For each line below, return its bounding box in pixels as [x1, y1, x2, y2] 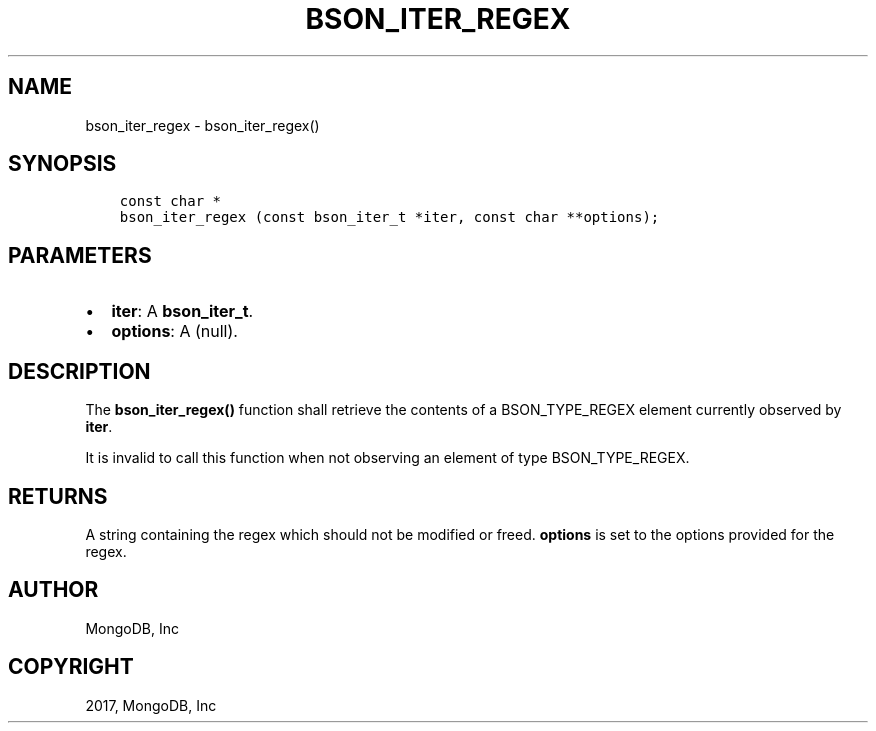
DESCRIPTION [8, 358, 151, 384]
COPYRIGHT [8, 654, 134, 680]
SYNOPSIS [8, 151, 117, 177]
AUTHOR [8, 577, 99, 603]
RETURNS [8, 483, 108, 509]
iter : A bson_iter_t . [111, 301, 254, 322]
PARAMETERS [8, 242, 152, 268]
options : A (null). [111, 321, 238, 342]
